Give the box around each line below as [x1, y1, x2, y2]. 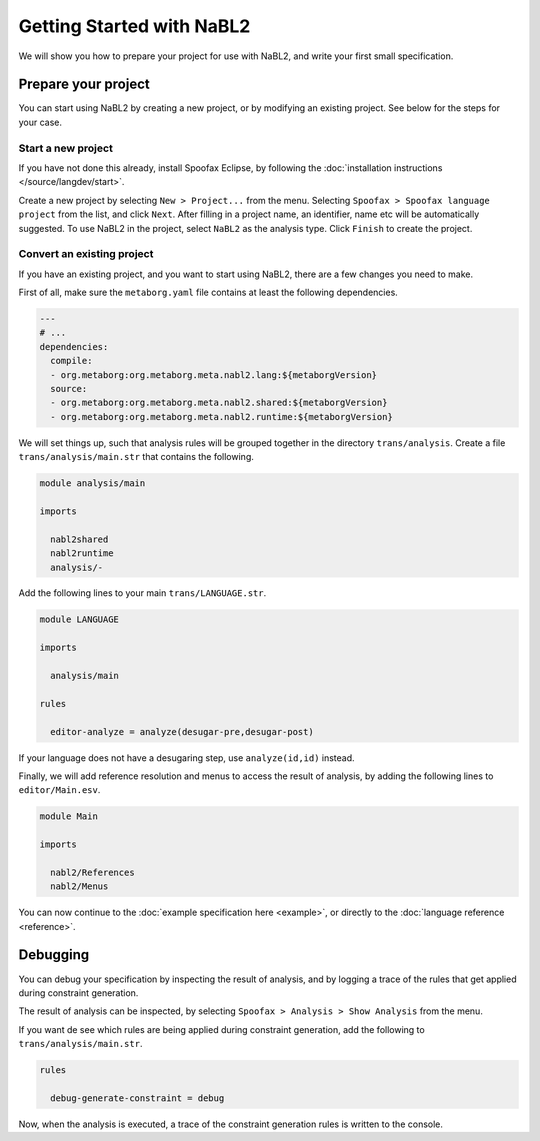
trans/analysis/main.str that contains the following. [18, 451, 254, 463]
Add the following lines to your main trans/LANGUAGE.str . [18, 587, 267, 599]
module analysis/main [39, 478, 146, 489]
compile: [50, 355, 93, 367]
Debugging [18, 946, 90, 964]
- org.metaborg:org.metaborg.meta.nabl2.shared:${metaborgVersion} [50, 397, 388, 409]
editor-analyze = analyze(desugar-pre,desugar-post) [50, 726, 314, 737]
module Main [39, 811, 99, 822]
